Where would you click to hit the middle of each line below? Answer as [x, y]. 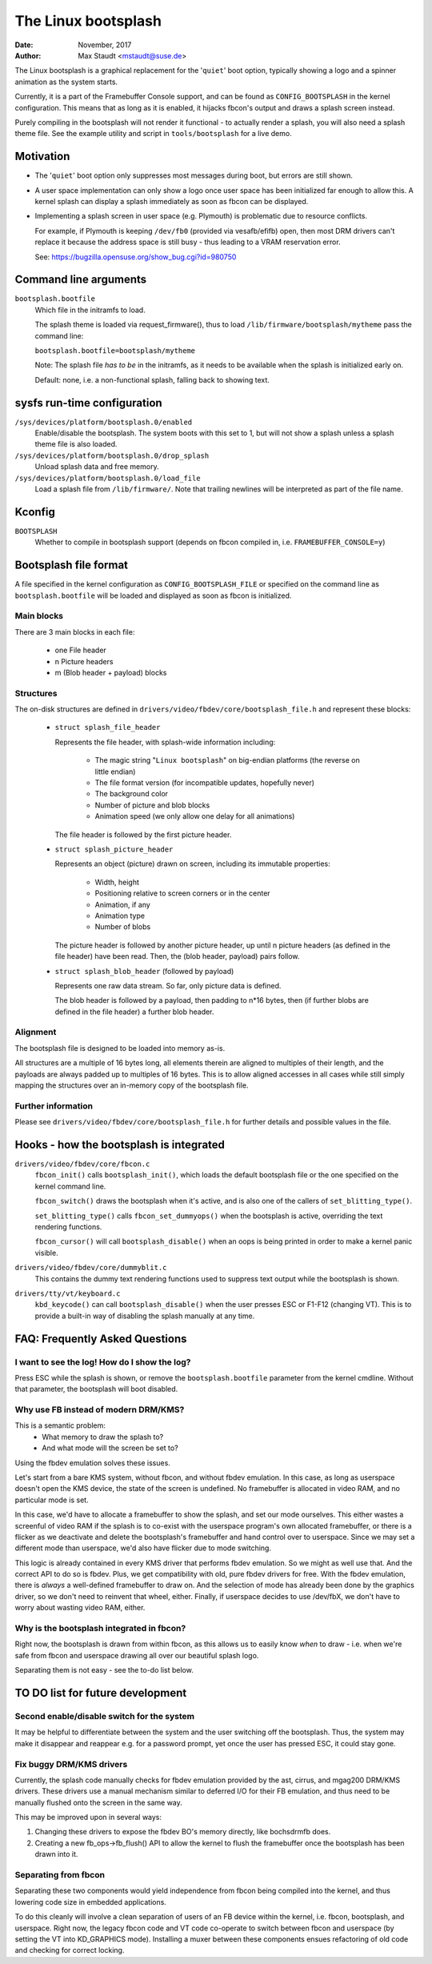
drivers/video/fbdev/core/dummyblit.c [91, 1268]
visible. [47, 1253]
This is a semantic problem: [60, 1425]
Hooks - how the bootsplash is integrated [120, 1144]
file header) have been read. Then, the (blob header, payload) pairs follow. [177, 956]
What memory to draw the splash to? [103, 1437]
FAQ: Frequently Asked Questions [101, 1339]
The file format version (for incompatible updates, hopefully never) [205, 783]
